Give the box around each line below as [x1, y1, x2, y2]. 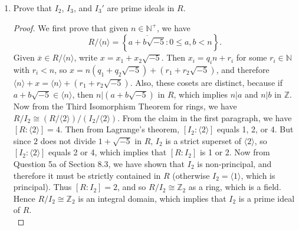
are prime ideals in [107, 2, 175, 14]
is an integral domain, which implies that [78, 192, 226, 204]
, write [74, 51, 98, 64]
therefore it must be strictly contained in [13, 169, 161, 181]
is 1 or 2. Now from [199, 146, 270, 158]
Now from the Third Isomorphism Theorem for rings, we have [13, 99, 237, 112]
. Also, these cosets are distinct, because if [130, 76, 282, 88]
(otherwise [172, 169, 210, 181]
